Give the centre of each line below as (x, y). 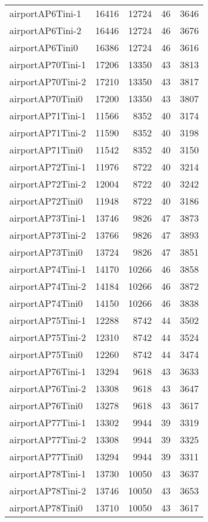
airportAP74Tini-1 (48, 269)
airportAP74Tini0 (46, 303)
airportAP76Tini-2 (48, 388)
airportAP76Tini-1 (48, 371)
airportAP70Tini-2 (48, 81)
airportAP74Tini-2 (48, 286)
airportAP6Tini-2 (46, 30)
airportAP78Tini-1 (48, 474)
